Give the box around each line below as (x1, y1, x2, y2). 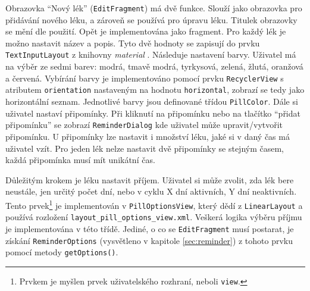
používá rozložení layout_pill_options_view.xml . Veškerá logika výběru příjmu (5, 211, 302, 223)
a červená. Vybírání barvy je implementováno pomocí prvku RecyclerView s (5, 71, 284, 84)
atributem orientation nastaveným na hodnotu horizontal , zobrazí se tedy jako (5, 83, 305, 96)
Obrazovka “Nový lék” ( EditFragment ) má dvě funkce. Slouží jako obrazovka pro (5, 2, 302, 14)
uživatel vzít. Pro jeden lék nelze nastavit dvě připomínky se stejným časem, (5, 142, 284, 154)
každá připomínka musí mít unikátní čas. (5, 154, 155, 166)
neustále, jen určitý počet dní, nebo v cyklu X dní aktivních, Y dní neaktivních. (5, 185, 297, 198)
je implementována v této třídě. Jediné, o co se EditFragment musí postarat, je (5, 222, 294, 234)
